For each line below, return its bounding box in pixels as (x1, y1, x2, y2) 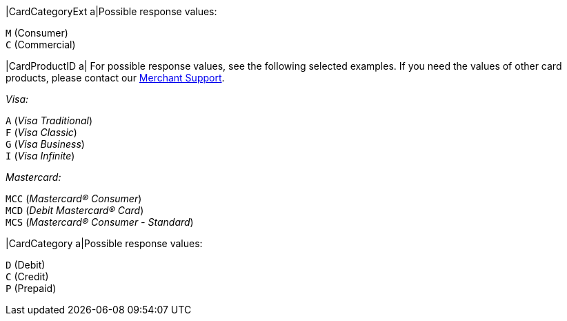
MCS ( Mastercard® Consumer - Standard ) (6, 216, 194, 228)
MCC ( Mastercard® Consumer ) (6, 193, 142, 204)
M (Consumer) (6, 27, 68, 39)
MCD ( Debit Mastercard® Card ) (6, 204, 144, 216)
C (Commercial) (6, 39, 76, 50)
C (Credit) (6, 271, 49, 282)
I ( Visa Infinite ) (6, 150, 75, 162)
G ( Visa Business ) (6, 138, 85, 150)
